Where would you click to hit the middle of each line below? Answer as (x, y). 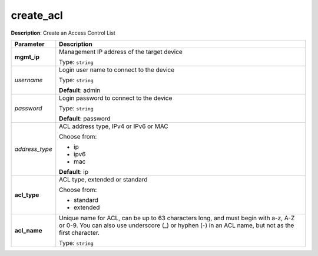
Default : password (85, 119)
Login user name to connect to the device (117, 69)
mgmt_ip (27, 57)
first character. (79, 233)
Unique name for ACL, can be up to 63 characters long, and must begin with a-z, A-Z (177, 218)
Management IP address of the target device (121, 52)
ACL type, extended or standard (103, 179)
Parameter (29, 44)
